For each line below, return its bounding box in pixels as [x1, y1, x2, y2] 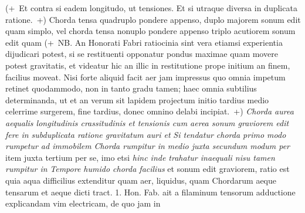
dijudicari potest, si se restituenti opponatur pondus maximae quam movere [5, 48, 278, 60]
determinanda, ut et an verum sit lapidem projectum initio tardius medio [5, 93, 269, 106]
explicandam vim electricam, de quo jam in [5, 197, 161, 209]
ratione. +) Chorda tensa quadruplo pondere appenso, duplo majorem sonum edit [5, 13, 301, 25]
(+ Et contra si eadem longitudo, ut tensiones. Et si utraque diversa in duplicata [5, 2, 297, 13]
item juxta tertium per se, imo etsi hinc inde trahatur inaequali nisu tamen [5, 151, 275, 163]
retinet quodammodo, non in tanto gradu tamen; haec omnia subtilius [5, 82, 257, 94]
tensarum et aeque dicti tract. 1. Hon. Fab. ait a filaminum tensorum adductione [5, 185, 296, 198]
